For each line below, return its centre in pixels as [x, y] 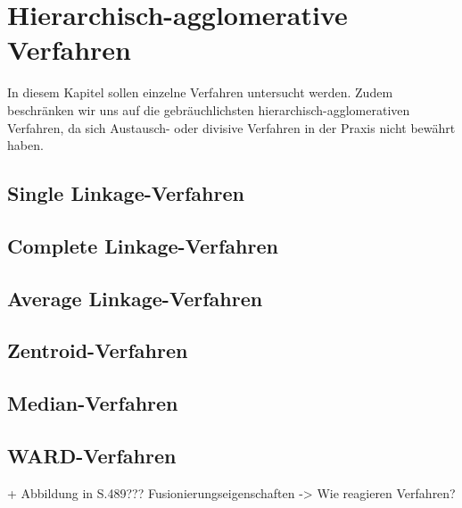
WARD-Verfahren [92, 455]
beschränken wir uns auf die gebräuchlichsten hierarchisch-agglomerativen [209, 109]
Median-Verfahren [93, 403]
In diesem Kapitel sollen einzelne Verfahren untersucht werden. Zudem [200, 92]
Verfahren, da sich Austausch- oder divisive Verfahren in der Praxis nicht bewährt [231, 127]
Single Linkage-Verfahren [126, 193]
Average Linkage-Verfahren [135, 298]
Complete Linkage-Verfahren [143, 245]
